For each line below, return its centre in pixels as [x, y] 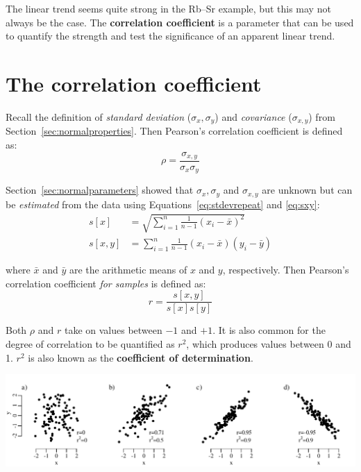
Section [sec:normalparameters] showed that [100, 190]
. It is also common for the [269, 330]
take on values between [113, 330]
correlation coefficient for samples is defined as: [106, 283]
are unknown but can [307, 190]
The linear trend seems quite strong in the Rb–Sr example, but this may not [168, 8]
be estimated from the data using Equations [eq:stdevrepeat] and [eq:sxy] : [163, 204]
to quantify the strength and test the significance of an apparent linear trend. [170, 36]
